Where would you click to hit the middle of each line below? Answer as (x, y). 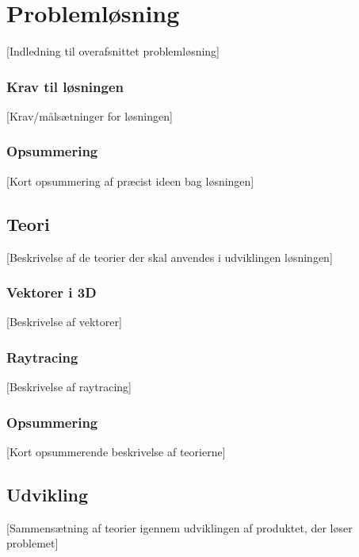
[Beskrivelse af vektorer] (64, 322)
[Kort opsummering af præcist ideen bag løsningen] (130, 181)
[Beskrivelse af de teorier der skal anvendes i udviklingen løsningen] (170, 257)
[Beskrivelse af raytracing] (69, 387)
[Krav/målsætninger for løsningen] (90, 115)
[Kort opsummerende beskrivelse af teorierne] (116, 451)
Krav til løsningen (65, 86)
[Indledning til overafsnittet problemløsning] (113, 51)
